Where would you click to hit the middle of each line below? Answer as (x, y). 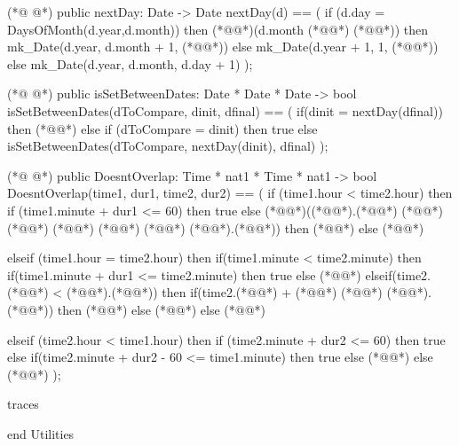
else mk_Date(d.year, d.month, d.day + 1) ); (130, 63)
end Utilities (41, 433)
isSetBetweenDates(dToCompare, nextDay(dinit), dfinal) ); (168, 146)
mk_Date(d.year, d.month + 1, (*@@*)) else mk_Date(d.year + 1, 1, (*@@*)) (223, 47)
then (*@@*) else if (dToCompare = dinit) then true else (162, 128)
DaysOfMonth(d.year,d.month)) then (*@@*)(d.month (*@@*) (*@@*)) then (218, 29)
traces (23, 404)
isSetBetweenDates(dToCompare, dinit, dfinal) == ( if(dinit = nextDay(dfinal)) (225, 110)
